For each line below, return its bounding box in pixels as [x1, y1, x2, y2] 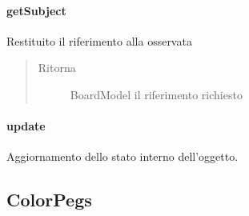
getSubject [6, 2, 66, 18]
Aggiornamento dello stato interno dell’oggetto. [6, 148, 239, 165]
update [6, 118, 46, 134]
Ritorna [38, 59, 76, 76]
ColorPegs [6, 187, 92, 212]
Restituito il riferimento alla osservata [6, 32, 192, 49]
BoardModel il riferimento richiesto [70, 86, 243, 102]
